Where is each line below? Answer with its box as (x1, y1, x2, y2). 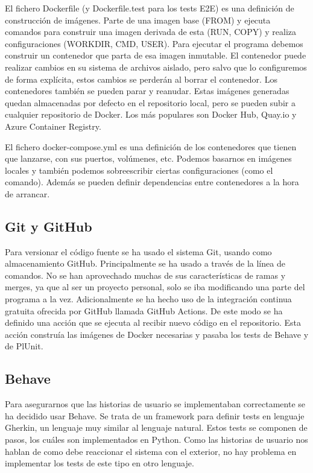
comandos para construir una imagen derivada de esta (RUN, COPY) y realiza (5, 25, 297, 38)
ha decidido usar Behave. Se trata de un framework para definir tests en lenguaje (5, 409, 305, 422)
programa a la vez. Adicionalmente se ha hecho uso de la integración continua (5, 293, 292, 305)
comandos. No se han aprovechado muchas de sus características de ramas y (5, 268, 286, 281)
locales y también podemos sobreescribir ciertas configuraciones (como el (5, 163, 273, 176)
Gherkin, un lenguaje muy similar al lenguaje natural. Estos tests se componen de (5, 421, 308, 434)
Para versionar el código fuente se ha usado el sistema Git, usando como (5, 245, 272, 258)
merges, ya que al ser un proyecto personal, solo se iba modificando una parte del (5, 281, 305, 293)
